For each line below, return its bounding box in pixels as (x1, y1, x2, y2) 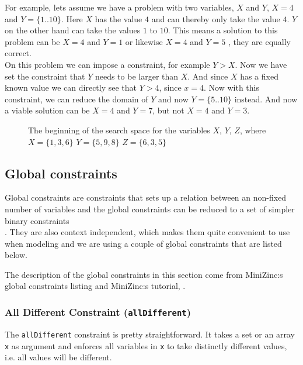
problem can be (5, 35, 60, 47)
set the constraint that (5, 70, 85, 82)
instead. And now (234, 92, 298, 105)
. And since (187, 70, 228, 82)
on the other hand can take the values (5, 24, 141, 36)
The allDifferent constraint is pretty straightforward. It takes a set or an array (5, 328, 295, 340)
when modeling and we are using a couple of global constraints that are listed (5, 237, 282, 249)
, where (239, 123, 266, 136)
